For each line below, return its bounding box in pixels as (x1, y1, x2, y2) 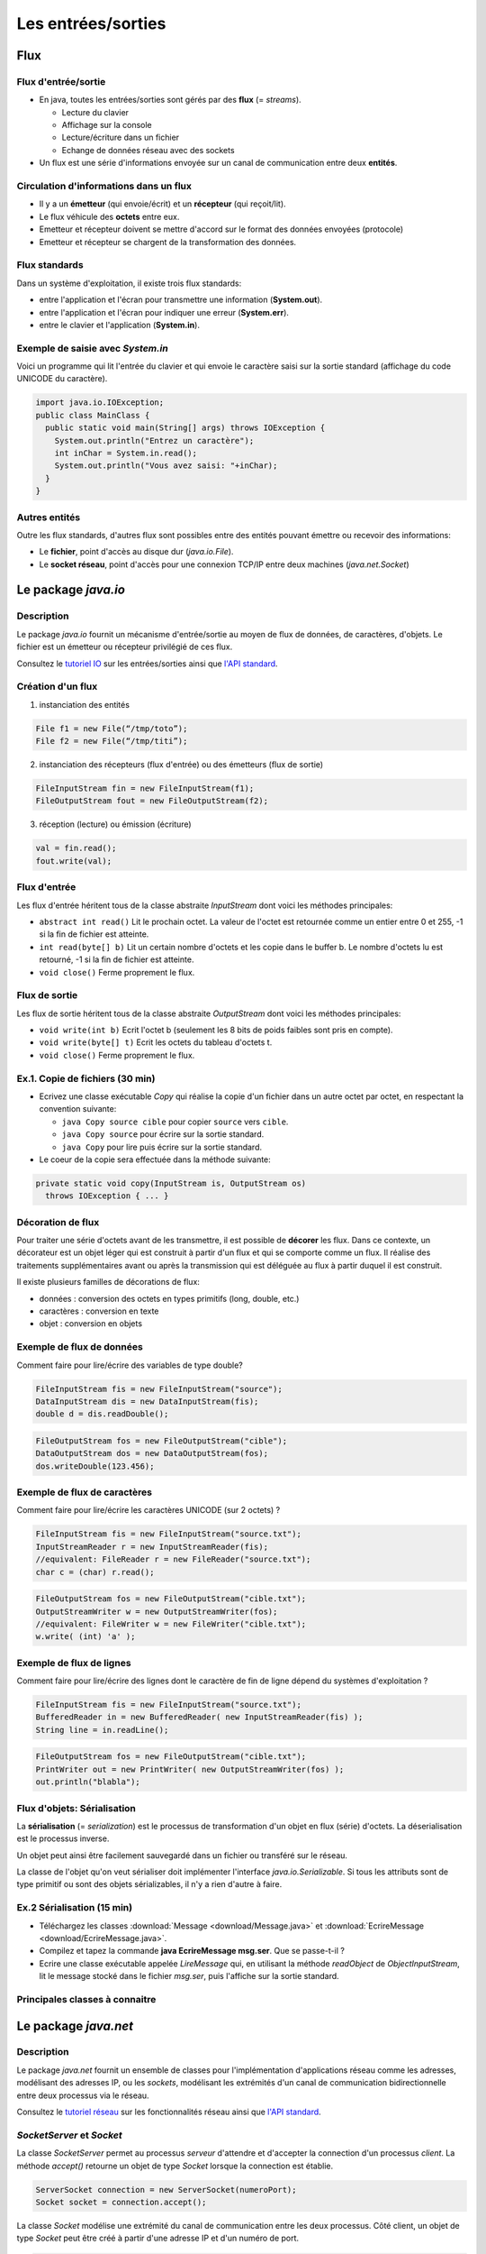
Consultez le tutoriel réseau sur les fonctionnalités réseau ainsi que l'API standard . (16, 2106, 321, 2118)
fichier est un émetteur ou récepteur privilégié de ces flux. (16, 641, 233, 653)
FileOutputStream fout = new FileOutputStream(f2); (35, 796, 269, 806)
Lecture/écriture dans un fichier (61, 132, 180, 143)
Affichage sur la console (61, 120, 152, 131)
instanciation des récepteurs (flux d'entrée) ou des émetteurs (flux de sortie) (39, 759, 324, 770)
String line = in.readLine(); (35, 1725, 169, 1735)
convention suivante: (39, 1104, 117, 1114)
